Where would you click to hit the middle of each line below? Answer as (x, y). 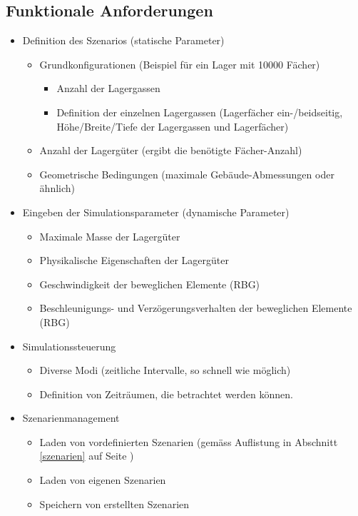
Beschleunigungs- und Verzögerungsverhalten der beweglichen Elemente (196, 308)
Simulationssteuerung (69, 346)
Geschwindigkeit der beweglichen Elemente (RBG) (150, 284)
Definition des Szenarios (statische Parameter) (123, 40)
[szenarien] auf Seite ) (87, 456)
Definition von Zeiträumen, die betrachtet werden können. (166, 394)
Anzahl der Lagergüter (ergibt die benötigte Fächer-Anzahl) (171, 150)
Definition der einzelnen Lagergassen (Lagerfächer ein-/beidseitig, (200, 112)
